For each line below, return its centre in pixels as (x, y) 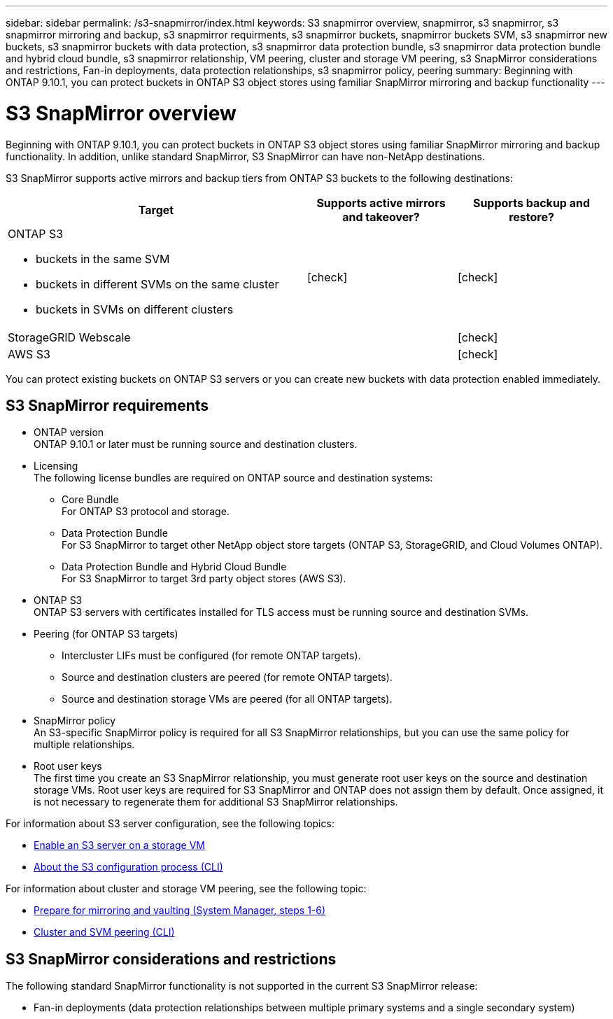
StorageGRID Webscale (69, 337)
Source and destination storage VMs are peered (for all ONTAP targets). (227, 699)
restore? (531, 217)
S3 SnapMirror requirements (107, 405)
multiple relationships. (84, 745)
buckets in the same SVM (103, 259)
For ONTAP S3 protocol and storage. (146, 512)
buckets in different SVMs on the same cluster (157, 284)
